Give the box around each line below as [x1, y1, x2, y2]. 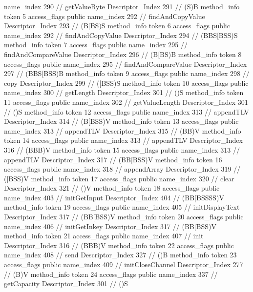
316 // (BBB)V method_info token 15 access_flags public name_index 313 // [4, 144, 240, 155]
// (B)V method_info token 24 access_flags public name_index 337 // [4, 269, 218, 279]
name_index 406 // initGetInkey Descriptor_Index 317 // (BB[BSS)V [4, 221, 217, 231]
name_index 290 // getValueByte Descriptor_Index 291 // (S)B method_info [4, 1, 240, 11]
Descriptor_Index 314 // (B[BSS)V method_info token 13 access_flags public [4, 116, 239, 126]
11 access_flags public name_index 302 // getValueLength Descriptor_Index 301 [4, 97, 248, 107]
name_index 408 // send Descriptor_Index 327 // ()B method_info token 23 [4, 250, 237, 260]
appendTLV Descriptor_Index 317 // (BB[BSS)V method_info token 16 [4, 154, 222, 164]
